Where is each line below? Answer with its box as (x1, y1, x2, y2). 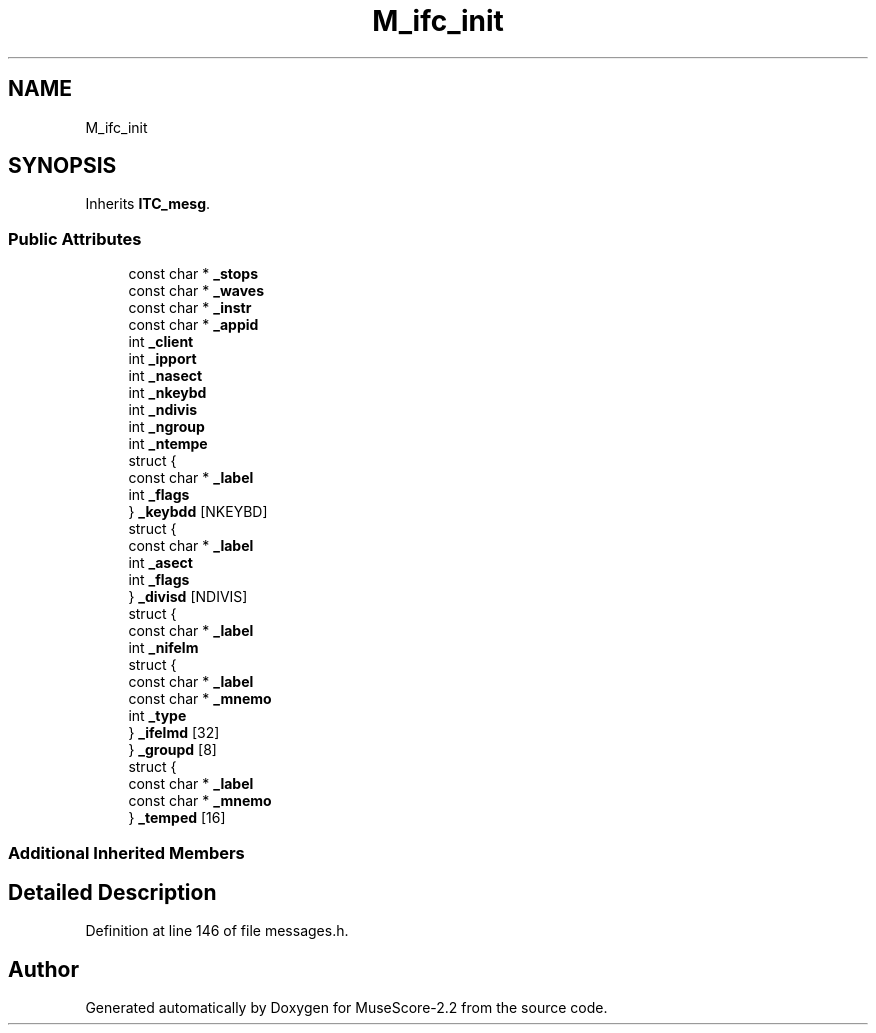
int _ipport (128, 350, 197, 368)
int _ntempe (128, 435, 208, 453)
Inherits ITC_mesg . (85, 195, 211, 213)
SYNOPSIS (8, 153, 117, 179)
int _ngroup (128, 418, 205, 436)
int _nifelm (128, 639, 199, 657)
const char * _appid (128, 316, 259, 334)
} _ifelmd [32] (128, 724, 220, 742)
